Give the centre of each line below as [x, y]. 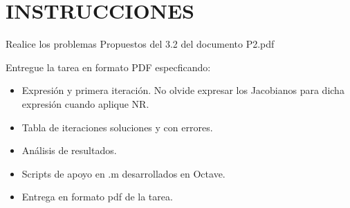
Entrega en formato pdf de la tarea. [97, 197]
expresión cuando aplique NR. [85, 103]
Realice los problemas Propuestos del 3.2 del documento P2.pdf [140, 44]
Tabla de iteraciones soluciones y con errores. [117, 127]
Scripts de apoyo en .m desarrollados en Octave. [123, 173]
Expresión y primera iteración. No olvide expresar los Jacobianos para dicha [183, 90]
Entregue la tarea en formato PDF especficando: [108, 67]
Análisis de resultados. [69, 150]
